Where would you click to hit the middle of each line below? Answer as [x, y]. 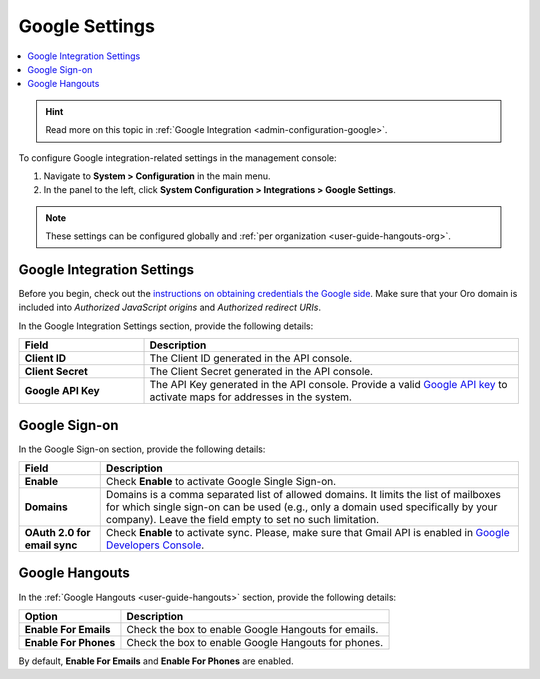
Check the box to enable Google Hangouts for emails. [252, 629]
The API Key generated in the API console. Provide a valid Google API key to [328, 385]
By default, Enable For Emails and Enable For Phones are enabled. [156, 661]
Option [41, 616]
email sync [51, 545]
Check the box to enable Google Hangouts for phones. [255, 642]
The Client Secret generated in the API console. [261, 372]
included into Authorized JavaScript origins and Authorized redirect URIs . [170, 307]
